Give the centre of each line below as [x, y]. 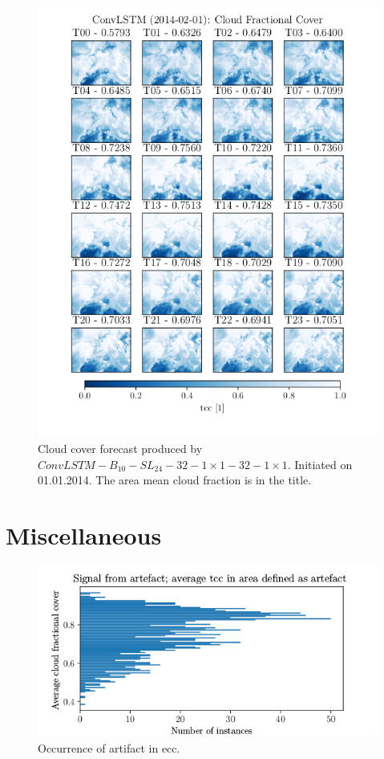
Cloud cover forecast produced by [120, 448]
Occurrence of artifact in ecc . [109, 747]
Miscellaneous [84, 535]
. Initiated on [320, 464]
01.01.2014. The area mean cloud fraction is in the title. [175, 480]
